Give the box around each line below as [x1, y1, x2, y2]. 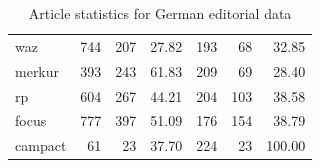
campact [15, 135, 67, 156]
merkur [15, 60, 60, 81]
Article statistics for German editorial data [28, 3, 292, 23]
